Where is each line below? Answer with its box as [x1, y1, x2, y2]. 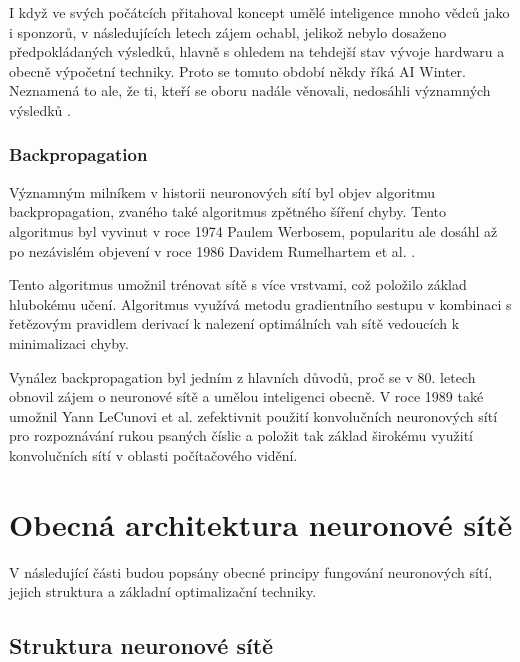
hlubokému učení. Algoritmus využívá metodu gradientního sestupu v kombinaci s [9, 293, 512, 314]
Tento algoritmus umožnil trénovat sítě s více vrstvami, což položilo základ [9, 274, 467, 295]
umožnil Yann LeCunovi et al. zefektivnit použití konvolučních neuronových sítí [9, 405, 498, 426]
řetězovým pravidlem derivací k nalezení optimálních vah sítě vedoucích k [9, 313, 460, 334]
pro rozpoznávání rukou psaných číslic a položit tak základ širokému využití [9, 425, 473, 446]
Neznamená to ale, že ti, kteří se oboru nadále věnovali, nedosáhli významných [9, 80, 491, 101]
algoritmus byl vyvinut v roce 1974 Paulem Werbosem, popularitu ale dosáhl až [9, 220, 498, 241]
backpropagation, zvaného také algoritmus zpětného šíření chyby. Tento [9, 201, 447, 222]
